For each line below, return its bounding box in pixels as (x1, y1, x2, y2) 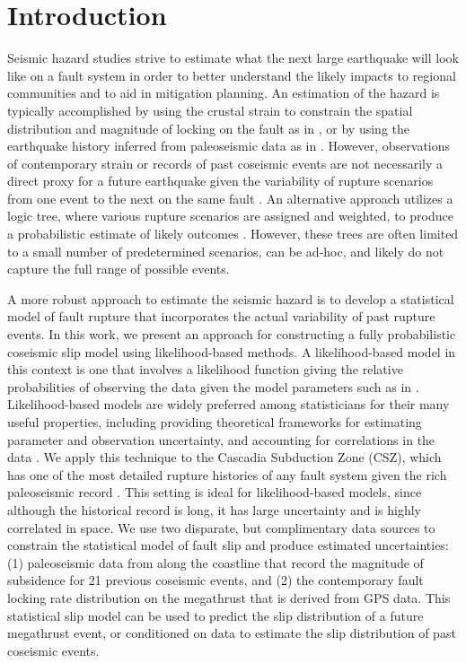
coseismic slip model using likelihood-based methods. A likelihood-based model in (7, 342, 456, 361)
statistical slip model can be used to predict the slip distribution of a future (7, 606, 424, 624)
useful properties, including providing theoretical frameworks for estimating (7, 413, 422, 431)
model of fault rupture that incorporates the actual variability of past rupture (7, 307, 435, 326)
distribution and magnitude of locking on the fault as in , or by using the (7, 118, 409, 137)
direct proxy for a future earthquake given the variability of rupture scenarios (7, 171, 434, 190)
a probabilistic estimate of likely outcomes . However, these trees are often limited (7, 224, 459, 243)
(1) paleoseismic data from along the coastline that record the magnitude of (7, 553, 424, 571)
